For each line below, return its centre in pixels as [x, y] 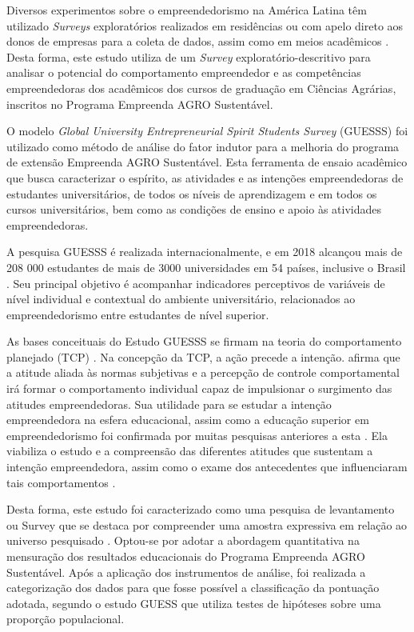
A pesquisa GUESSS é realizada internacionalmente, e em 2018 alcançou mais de [205, 252]
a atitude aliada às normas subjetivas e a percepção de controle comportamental [203, 372]
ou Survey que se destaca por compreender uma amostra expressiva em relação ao [207, 524]
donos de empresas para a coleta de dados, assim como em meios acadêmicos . [198, 41]
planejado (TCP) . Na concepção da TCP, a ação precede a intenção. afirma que [203, 356]
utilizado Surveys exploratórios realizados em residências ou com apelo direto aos [205, 25]
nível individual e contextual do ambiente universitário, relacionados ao [181, 299]
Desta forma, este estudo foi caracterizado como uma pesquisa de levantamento [201, 509]
